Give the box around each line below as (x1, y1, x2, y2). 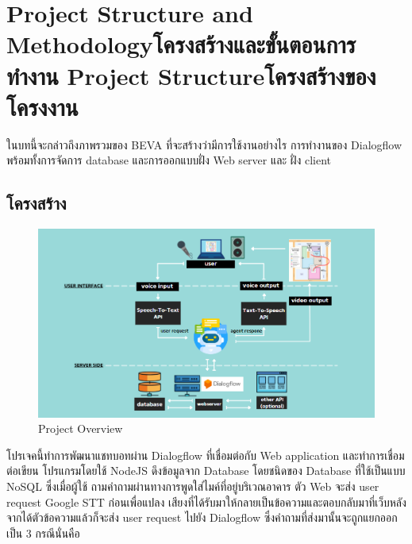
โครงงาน (6, 90, 79, 122)
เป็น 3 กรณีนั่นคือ (6, 524, 80, 541)
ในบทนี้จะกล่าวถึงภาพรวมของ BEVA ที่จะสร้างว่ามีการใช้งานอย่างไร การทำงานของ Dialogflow (6, 136, 402, 152)
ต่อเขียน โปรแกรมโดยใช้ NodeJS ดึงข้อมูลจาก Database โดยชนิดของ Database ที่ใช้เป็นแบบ (6, 462, 406, 479)
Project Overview (38, 420, 123, 437)
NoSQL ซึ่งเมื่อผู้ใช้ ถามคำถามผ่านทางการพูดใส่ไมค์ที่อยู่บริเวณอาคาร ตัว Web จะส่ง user (6, 478, 379, 495)
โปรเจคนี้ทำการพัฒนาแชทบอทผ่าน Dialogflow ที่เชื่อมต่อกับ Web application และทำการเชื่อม (6, 446, 405, 463)
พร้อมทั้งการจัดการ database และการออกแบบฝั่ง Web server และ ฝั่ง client (6, 152, 332, 168)
